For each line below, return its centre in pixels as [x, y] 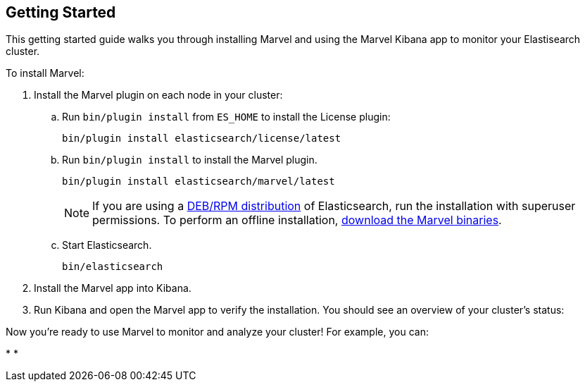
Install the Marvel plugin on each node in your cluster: [158, 95]
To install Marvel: [45, 73]
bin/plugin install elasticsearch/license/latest [202, 139]
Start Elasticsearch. [107, 245]
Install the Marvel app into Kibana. [113, 288]
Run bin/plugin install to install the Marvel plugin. [190, 160]
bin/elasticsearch [113, 267]
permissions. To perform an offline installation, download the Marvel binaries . [297, 220]
